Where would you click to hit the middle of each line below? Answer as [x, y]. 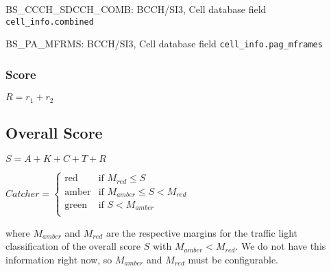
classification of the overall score [73, 246]
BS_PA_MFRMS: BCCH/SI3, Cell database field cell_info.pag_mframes [164, 44]
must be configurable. [233, 259]
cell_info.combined [50, 22]
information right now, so [59, 259]
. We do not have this [281, 246]
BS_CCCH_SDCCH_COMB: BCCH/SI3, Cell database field [136, 9]
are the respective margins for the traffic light [202, 232]
